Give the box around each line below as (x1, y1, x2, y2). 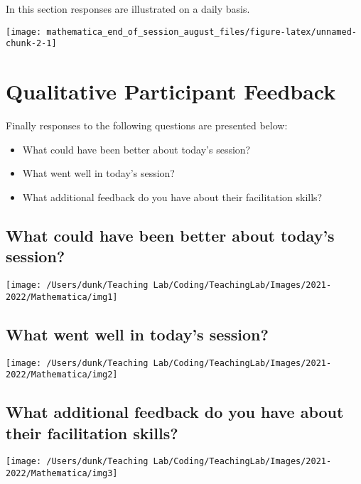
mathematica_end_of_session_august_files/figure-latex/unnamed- (46, 26, 357, 37)
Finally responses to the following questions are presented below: (6, 118, 288, 133)
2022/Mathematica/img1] (6, 291, 118, 302)
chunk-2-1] (6, 38, 57, 49)
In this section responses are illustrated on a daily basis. (6, 1, 250, 16)
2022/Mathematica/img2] (6, 370, 118, 380)
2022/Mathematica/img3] (6, 468, 118, 479)
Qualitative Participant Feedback (6, 77, 336, 106)
